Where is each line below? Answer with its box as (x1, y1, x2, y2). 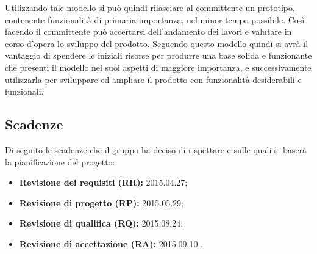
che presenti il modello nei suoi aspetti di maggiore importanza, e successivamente (5, 60, 312, 73)
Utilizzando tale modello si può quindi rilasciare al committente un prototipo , (5, 1, 295, 13)
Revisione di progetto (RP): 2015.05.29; (19, 196, 183, 209)
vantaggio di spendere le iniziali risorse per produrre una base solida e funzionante (5, 49, 312, 62)
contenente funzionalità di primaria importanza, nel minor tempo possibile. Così (5, 13, 305, 26)
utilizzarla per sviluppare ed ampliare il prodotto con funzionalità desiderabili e (5, 73, 302, 85)
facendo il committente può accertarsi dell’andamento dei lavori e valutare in (5, 25, 292, 38)
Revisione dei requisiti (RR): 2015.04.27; (19, 176, 188, 189)
